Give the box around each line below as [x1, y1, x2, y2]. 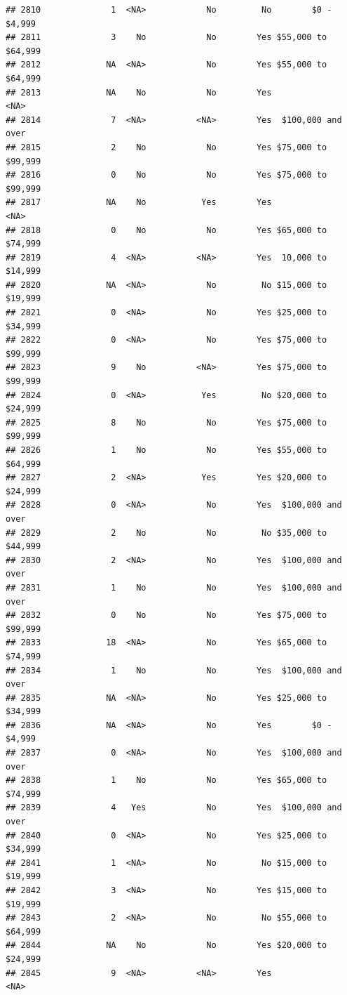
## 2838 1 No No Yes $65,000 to [6, 775, 327, 786]
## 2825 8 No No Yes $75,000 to [6, 417, 327, 428]
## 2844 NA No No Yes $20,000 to [6, 940, 327, 951]
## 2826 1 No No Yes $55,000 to [6, 445, 327, 455]
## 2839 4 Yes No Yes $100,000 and [6, 803, 342, 813]
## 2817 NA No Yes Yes [6, 197, 272, 208]
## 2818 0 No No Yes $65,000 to [6, 225, 327, 235]
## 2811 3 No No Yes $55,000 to [6, 32, 327, 43]
